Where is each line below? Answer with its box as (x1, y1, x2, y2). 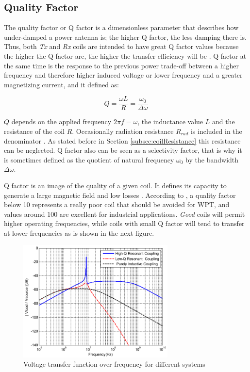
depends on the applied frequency (11, 116, 112, 127)
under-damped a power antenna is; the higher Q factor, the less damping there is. (4, 32, 247, 42)
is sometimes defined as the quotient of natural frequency (4, 154, 174, 164)
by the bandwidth (185, 154, 239, 164)
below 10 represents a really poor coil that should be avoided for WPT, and (4, 199, 230, 210)
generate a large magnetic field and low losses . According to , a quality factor (4, 190, 236, 200)
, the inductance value (137, 116, 203, 127)
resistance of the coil (4, 126, 65, 136)
